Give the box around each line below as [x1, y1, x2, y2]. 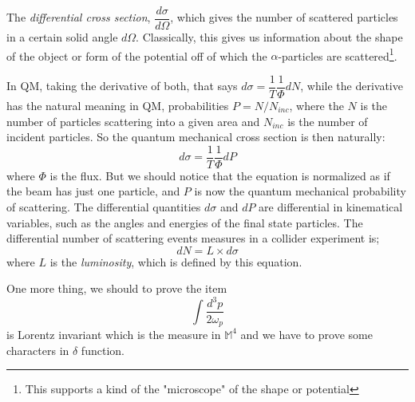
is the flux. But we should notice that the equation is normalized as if [49, 167, 390, 183]
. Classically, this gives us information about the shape [136, 29, 403, 45]
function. [81, 341, 125, 358]
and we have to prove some [240, 325, 373, 342]
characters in [6, 341, 69, 358]
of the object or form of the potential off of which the [6, 47, 267, 64]
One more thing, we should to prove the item [6, 280, 227, 297]
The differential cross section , [6, 9, 151, 26]
